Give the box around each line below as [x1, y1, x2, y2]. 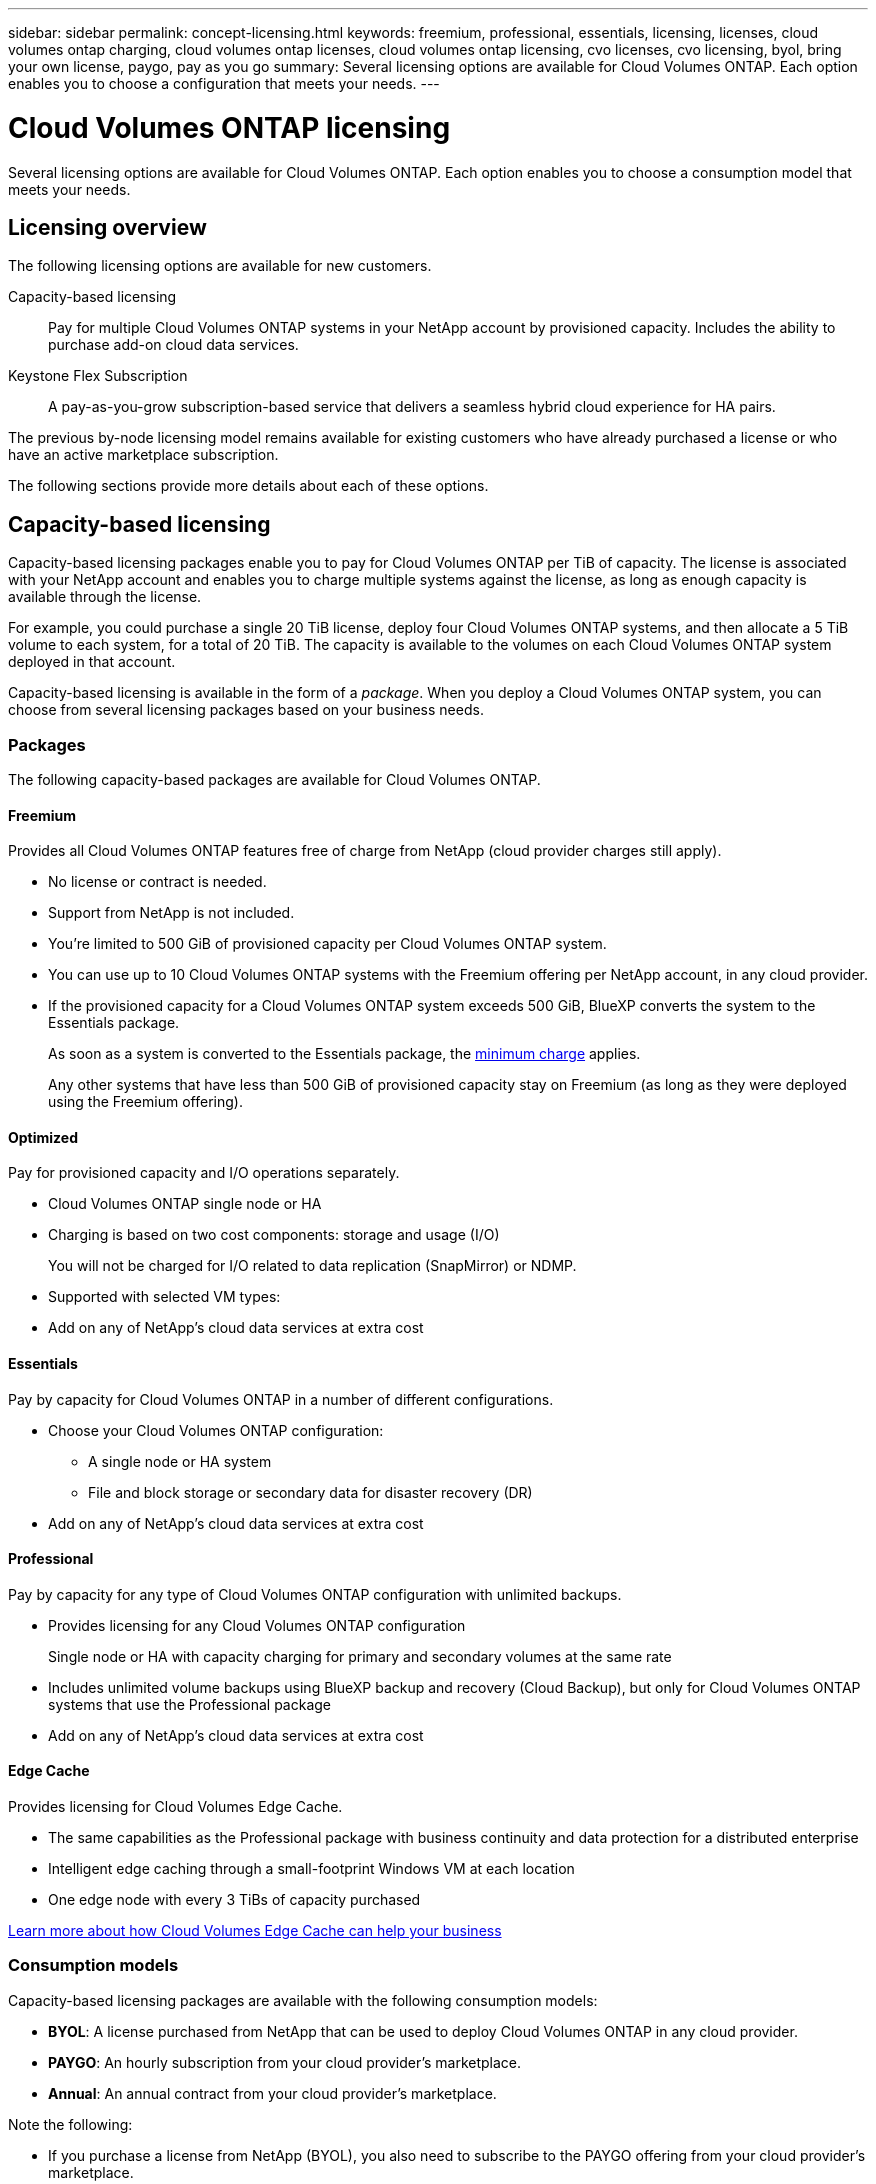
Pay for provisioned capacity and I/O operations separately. [8, 1164, 400, 1182]
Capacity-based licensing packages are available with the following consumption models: [8, 1991, 598, 2009]
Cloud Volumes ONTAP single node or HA [48, 1195, 322, 1213]
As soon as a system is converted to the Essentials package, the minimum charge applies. [48, 1045, 641, 1063]
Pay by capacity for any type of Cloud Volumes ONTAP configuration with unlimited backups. [8, 1585, 622, 1603]
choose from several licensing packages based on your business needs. [8, 701, 484, 719]
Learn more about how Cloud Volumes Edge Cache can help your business [8, 1922, 502, 1940]
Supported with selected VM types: [48, 1288, 281, 1306]
